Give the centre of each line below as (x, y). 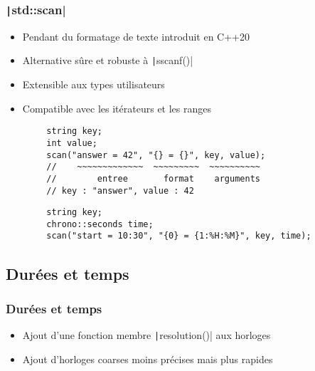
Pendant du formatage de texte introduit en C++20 (136, 36)
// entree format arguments (153, 178)
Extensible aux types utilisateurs (94, 84)
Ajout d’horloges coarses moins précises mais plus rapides (148, 359)
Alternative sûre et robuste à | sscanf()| (108, 60)
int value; (72, 143)
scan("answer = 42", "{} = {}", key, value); (156, 155)
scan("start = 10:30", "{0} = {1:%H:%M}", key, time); (179, 236)
